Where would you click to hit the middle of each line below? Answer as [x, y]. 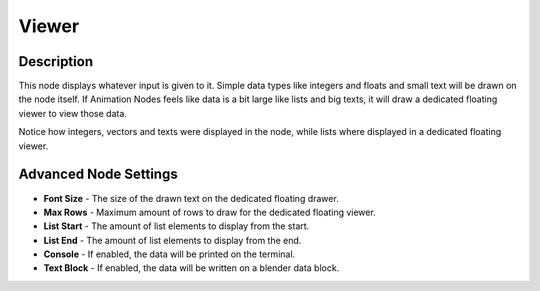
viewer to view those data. [72, 113]
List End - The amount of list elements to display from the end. [172, 240]
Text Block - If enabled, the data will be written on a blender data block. [191, 268]
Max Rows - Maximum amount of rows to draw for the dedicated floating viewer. [210, 212]
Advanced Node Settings [98, 174]
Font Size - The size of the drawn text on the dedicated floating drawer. [191, 198]
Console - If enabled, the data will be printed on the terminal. [169, 254]
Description [56, 61]
